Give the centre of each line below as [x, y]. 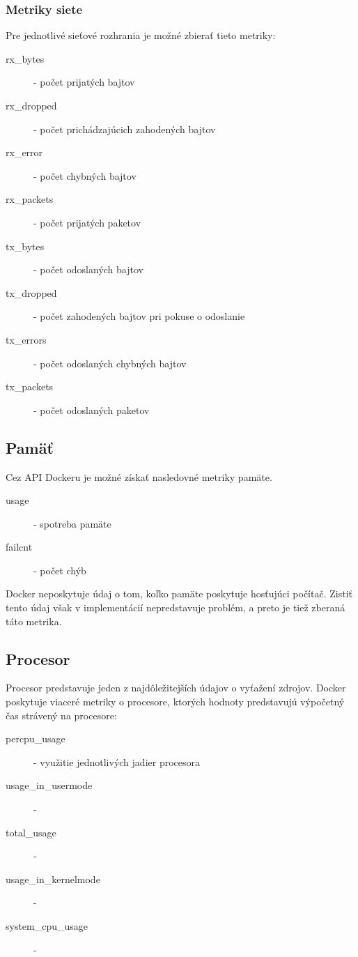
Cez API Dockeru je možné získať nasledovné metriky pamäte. [139, 476]
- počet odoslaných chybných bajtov [110, 363]
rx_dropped [31, 105]
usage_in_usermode [49, 785]
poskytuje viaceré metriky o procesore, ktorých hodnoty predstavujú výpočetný [175, 702]
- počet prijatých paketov [87, 222]
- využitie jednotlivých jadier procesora [117, 761]
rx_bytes [25, 58]
